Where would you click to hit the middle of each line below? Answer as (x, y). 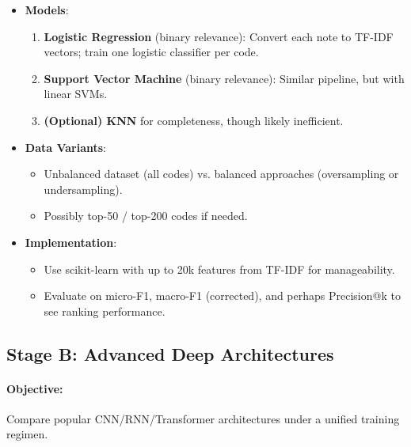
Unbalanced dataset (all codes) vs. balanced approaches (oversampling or (221, 174)
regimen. (27, 434)
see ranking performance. (105, 311)
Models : (47, 9)
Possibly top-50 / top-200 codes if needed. (146, 216)
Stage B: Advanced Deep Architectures (170, 353)
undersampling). (83, 189)
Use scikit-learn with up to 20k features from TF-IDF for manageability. (219, 269)
